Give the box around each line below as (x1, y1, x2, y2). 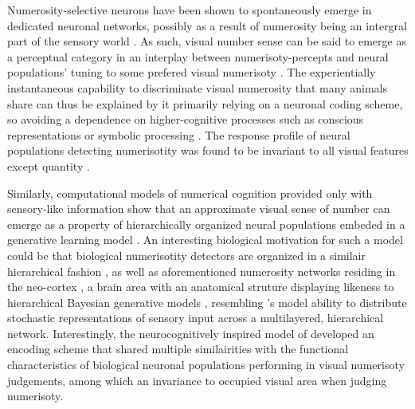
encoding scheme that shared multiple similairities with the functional (7, 340, 349, 357)
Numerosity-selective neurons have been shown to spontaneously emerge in (7, 2, 372, 18)
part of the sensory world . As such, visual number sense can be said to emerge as (7, 33, 406, 49)
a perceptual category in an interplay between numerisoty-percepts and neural (7, 48, 389, 65)
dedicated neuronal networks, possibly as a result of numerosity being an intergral (7, 17, 407, 33)
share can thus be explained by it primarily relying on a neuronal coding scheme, (7, 95, 403, 112)
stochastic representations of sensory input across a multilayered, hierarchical (7, 309, 384, 326)
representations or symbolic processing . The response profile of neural (7, 126, 350, 143)
